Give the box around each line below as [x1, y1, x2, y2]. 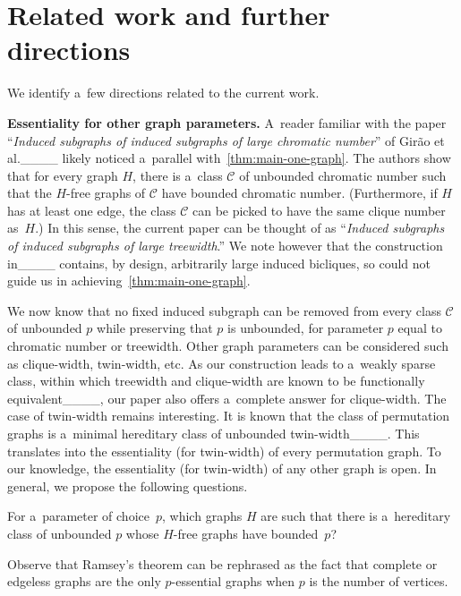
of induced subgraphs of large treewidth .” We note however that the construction [7, 236, 443, 255]
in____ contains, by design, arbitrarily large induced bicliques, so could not [7, 253, 431, 272]
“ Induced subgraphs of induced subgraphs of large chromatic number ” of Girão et [7, 131, 445, 149]
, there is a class [132, 166, 223, 184]
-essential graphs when [171, 572, 295, 591]
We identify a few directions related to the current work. [7, 83, 320, 102]
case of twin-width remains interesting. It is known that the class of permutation [7, 406, 450, 425]
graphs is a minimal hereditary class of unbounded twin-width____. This [7, 424, 420, 442]
